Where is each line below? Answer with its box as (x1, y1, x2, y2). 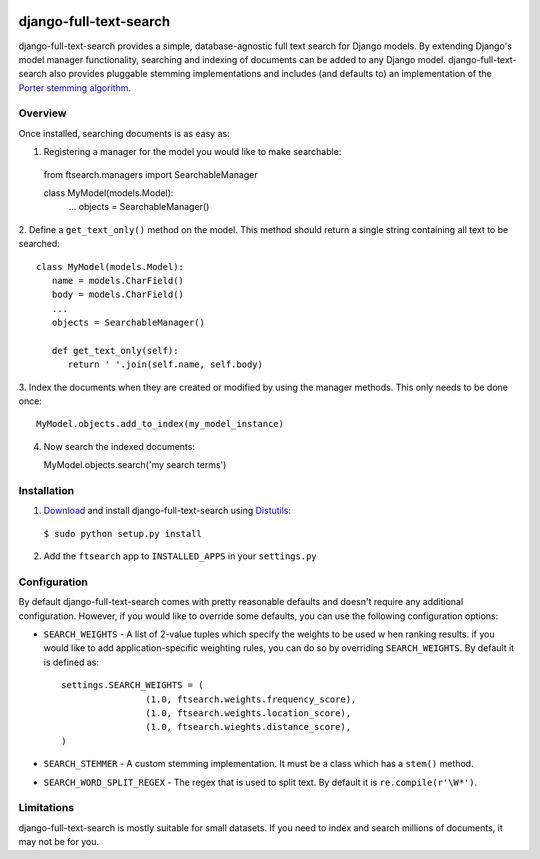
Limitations (18, 801, 75, 815)
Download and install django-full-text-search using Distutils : (43, 505, 292, 517)
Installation (18, 484, 75, 498)
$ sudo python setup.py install (43, 528, 202, 539)
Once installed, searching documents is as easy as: (18, 127, 230, 139)
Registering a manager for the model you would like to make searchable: (43, 146, 342, 158)
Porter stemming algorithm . (18, 81, 132, 94)
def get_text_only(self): (51, 345, 179, 356)
